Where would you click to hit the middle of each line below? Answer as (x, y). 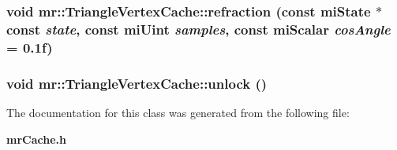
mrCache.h (36, 139)
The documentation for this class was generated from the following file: (178, 112)
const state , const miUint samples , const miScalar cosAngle (198, 29)
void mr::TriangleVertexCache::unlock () (137, 83)
